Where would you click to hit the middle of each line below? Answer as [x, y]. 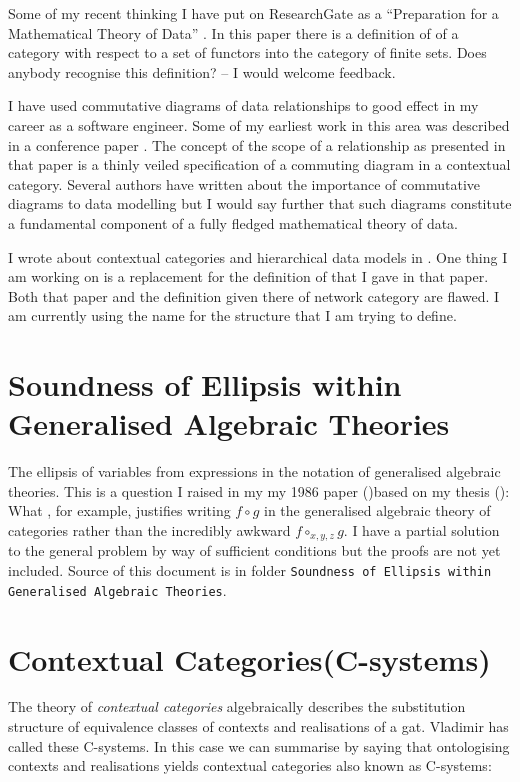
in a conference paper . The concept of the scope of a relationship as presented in [257, 144]
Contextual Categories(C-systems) [249, 658]
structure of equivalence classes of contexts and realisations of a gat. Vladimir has [258, 726]
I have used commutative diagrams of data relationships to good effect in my [243, 105]
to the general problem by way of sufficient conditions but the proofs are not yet [254, 550]
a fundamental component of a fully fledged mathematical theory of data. [233, 222]
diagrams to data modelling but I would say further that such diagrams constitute [260, 203]
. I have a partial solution [421, 530]
